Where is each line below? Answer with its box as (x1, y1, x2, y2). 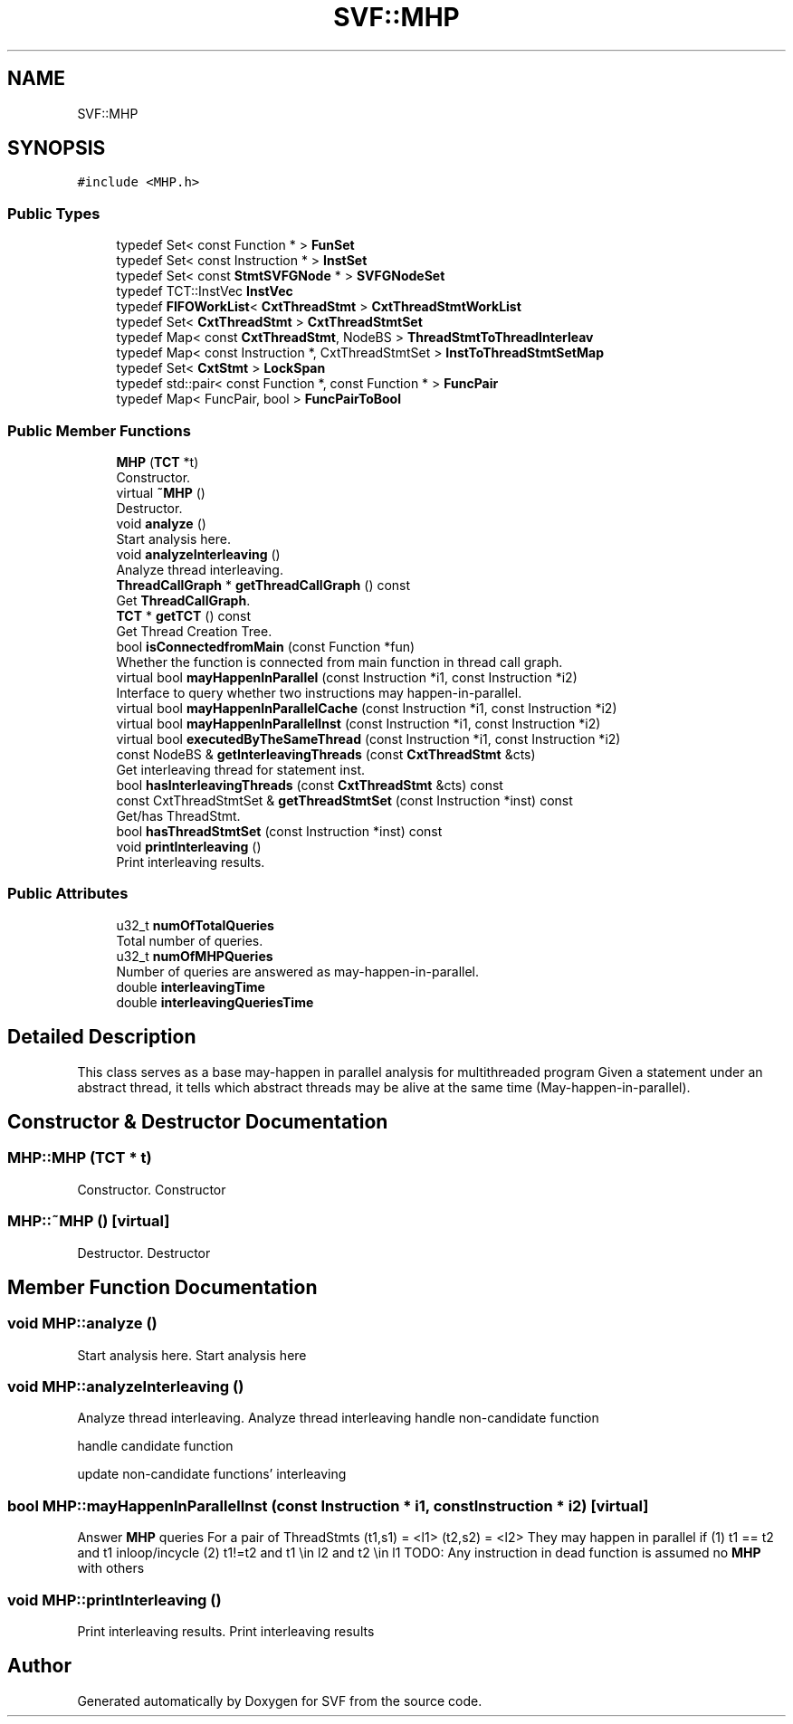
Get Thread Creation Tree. (116, 623, 272, 639)
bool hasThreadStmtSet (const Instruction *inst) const (116, 823, 443, 839)
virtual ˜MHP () (116, 484, 205, 500)
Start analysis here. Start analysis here (77, 1347, 307, 1363)
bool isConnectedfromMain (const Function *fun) (116, 638, 416, 654)
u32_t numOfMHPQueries (116, 948, 273, 964)
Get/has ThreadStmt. (116, 807, 241, 824)
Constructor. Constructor (77, 1181, 226, 1197)
